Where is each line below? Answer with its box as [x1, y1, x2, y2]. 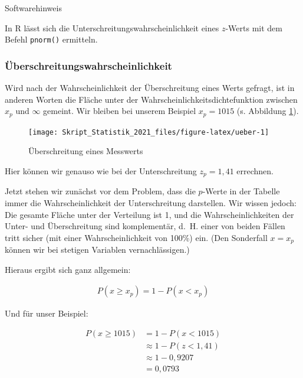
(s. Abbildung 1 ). [236, 105, 299, 117]
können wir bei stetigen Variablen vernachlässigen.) [5, 243, 190, 256]
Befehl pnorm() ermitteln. [5, 33, 98, 45]
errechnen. [236, 164, 274, 177]
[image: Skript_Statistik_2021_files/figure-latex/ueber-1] [28, 128, 269, 136]
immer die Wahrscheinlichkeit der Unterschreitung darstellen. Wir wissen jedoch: [5, 197, 297, 208]
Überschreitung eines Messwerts [28, 145, 143, 157]
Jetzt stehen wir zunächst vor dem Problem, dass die [5, 185, 196, 197]
